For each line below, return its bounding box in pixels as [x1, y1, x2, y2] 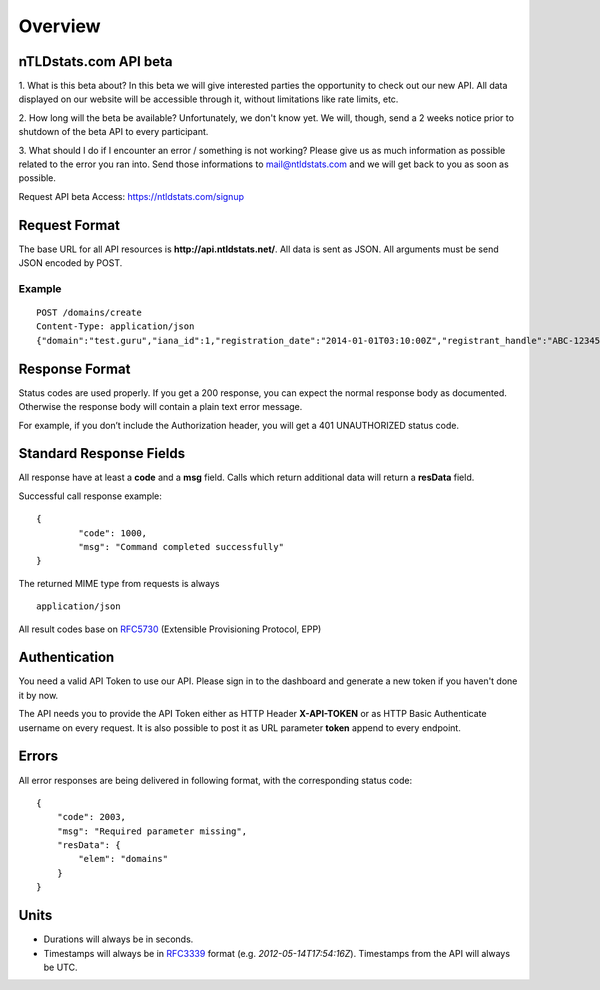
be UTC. [43, 961, 78, 973]
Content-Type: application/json [36, 321, 195, 332]
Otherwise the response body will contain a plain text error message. [18, 401, 303, 413]
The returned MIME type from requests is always [18, 577, 220, 589]
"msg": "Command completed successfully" [78, 541, 285, 552]
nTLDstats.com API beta [18, 53, 173, 70]
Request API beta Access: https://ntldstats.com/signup [18, 190, 245, 202]
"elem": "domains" [78, 853, 169, 865]
